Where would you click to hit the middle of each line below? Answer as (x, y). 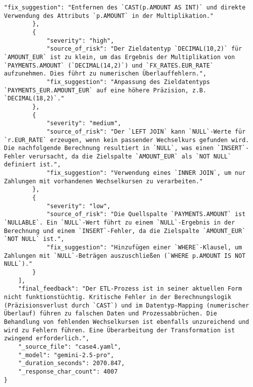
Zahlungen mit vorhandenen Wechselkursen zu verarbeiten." (103, 181)
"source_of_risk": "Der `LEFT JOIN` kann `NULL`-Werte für (146, 131)
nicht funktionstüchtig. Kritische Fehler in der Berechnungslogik (118, 297)
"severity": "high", (80, 40)
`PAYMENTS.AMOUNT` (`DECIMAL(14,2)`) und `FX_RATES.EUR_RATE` (109, 65)
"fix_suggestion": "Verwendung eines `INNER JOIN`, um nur (146, 173)
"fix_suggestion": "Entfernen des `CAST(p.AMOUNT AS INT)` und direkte (125, 7)
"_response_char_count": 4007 (68, 371)
